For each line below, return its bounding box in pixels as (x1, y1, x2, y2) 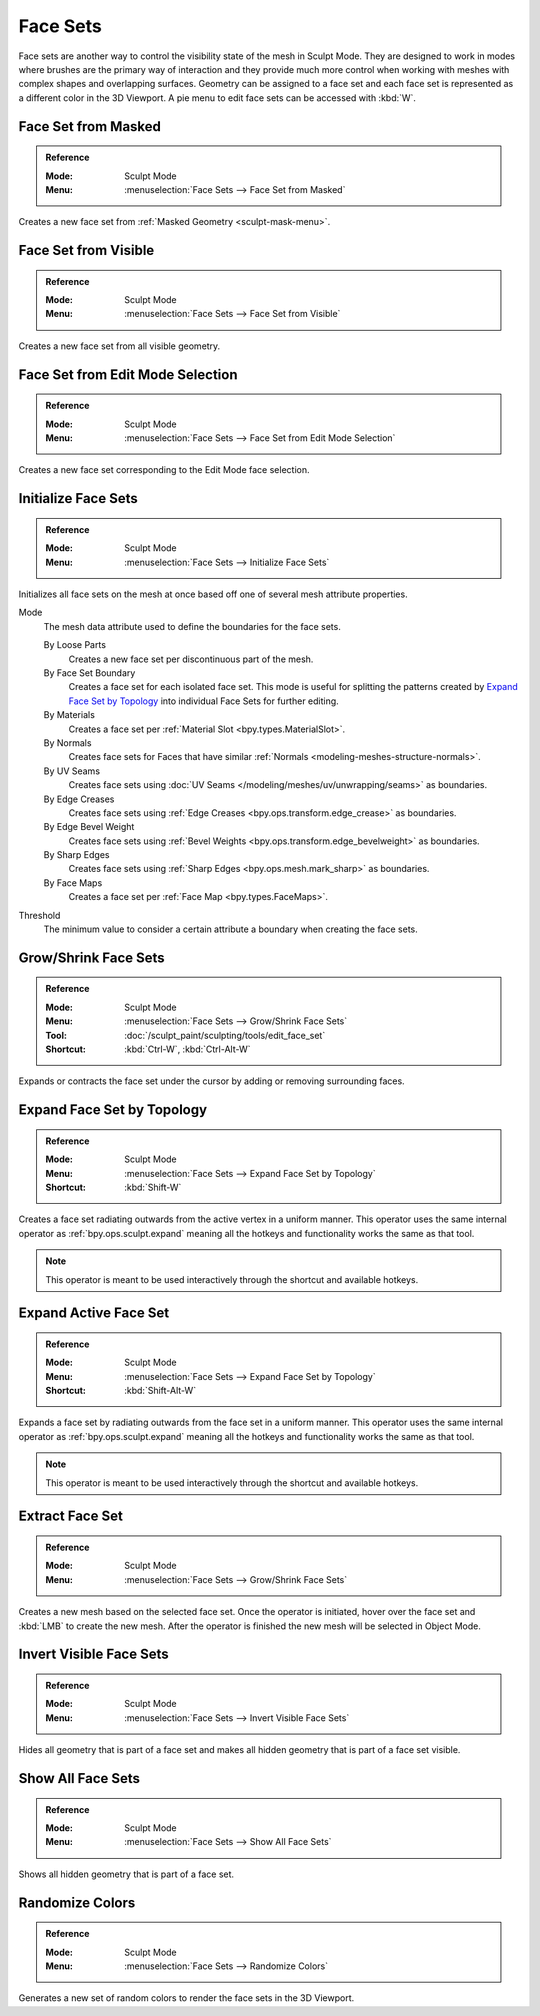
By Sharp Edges (43, 849, 110, 861)
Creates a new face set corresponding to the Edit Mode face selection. (18, 464, 310, 476)
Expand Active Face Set (18, 1305, 170, 1322)
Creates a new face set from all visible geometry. (18, 340, 221, 352)
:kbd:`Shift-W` (124, 1181, 182, 1193)
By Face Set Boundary (43, 666, 136, 679)
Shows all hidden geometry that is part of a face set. (18, 1868, 235, 1880)
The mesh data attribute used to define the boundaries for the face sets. (43, 620, 342, 632)
